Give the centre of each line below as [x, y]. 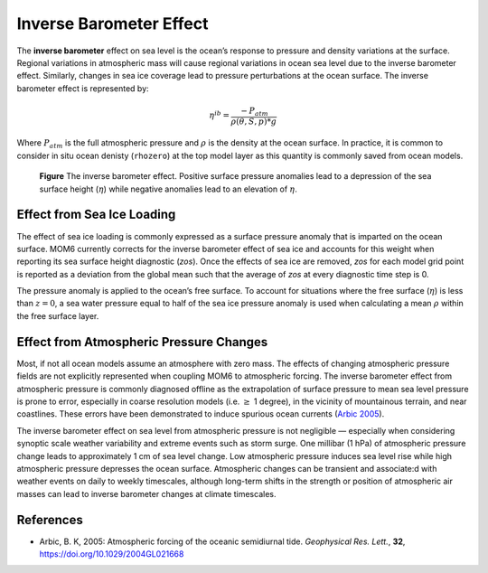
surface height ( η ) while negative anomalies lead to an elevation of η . [169, 189]
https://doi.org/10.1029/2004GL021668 [112, 554]
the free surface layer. [58, 315]
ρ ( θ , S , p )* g [254, 121]
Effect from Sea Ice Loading [96, 215]
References [50, 520]
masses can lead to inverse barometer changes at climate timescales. [146, 493]
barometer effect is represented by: [83, 88]
